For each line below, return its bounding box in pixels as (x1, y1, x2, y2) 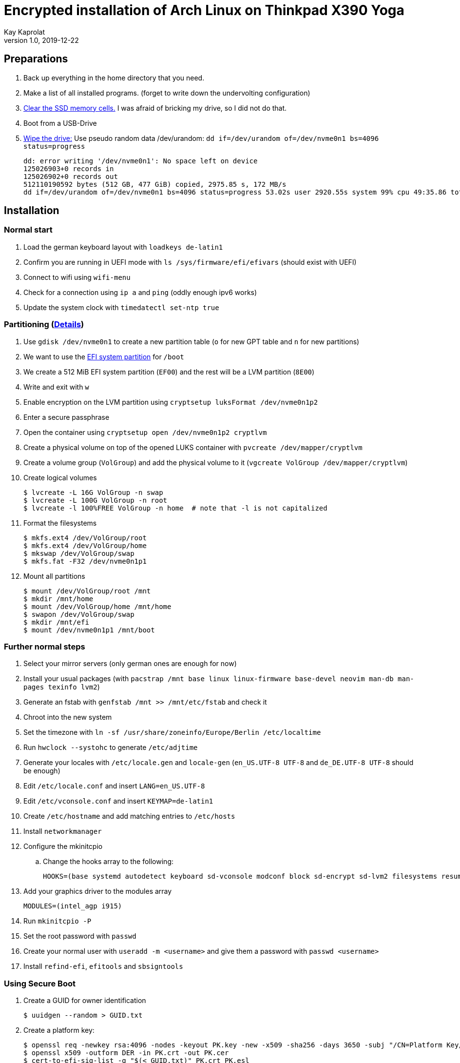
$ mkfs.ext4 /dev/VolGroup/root (23, 533, 147, 542)
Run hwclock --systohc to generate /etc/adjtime (23, 743, 198, 752)
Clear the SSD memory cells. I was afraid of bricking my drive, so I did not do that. (23, 103, 287, 112)
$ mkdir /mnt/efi (23, 618, 89, 626)
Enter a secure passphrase (23, 413, 110, 421)
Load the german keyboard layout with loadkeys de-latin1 (23, 242, 223, 251)
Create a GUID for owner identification (23, 996, 146, 1005)
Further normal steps (4, 641, 85, 651)
